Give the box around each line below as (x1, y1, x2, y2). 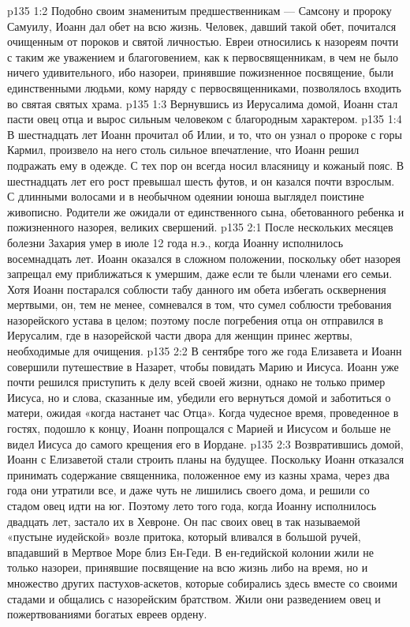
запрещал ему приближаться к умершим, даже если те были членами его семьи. (7, 265, 393, 282)
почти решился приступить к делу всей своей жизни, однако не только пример (7, 374, 386, 390)
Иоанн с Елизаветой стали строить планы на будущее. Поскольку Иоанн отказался (7, 451, 404, 467)
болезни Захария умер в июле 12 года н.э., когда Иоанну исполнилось (7, 234, 344, 250)
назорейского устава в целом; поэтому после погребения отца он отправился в (7, 311, 383, 328)
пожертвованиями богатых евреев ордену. (7, 606, 207, 622)
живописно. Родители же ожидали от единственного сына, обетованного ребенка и (7, 203, 404, 220)
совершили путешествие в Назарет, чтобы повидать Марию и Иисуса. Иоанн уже (7, 358, 399, 374)
